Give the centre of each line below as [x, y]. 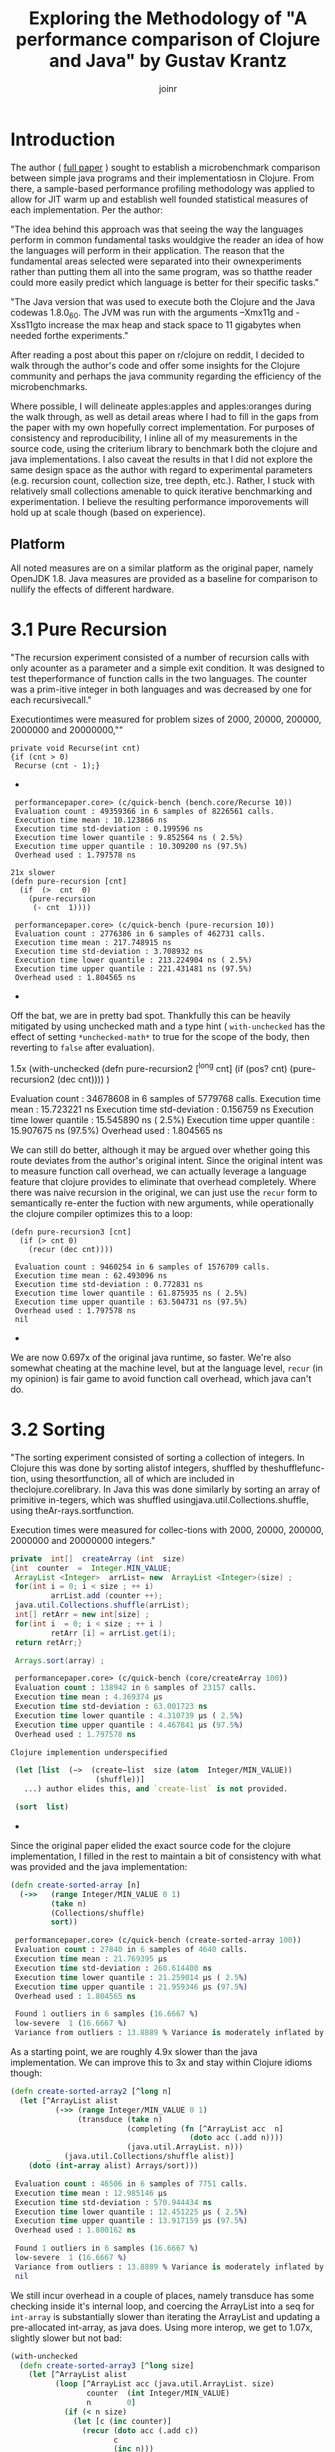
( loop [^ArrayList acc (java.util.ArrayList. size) [164, 2384]
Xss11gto [28, 325]
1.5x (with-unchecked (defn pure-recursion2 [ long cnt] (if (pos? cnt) [149, 1067]
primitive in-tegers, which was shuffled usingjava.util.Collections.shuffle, [160, 1499]
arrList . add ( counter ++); [106, 1596]
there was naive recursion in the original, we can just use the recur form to [164, 1192]
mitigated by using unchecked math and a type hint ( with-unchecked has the [168, 1026]
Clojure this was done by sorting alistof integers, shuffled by [134, 1468]
